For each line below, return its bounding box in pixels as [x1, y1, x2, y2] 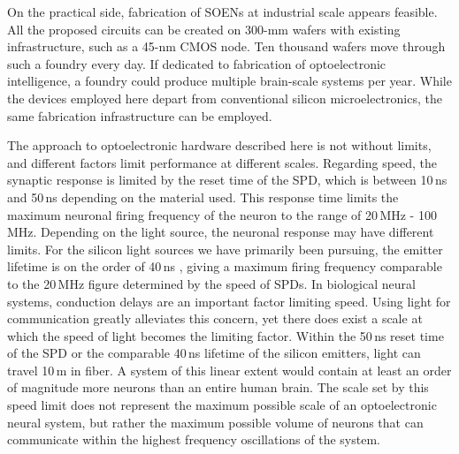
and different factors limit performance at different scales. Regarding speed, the [7, 153, 438, 171]
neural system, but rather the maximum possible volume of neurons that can [7, 412, 424, 431]
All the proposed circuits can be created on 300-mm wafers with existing [7, 19, 401, 38]
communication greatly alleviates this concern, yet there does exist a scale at [7, 309, 423, 328]
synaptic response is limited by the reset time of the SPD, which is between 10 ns [7, 170, 448, 189]
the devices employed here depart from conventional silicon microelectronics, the [7, 88, 442, 107]
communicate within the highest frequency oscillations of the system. [7, 430, 380, 449]
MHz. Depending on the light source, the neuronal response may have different [7, 223, 434, 241]
